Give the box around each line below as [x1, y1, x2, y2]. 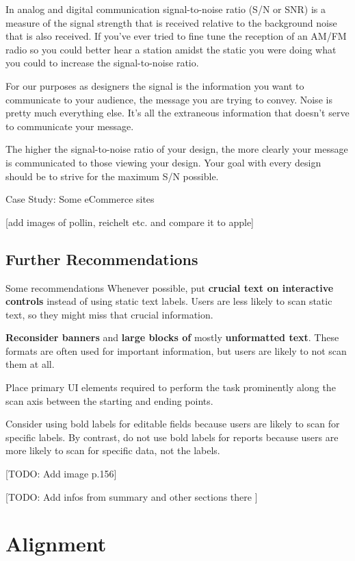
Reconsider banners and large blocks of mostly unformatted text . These [5, 330, 339, 345]
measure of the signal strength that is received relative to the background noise [5, 15, 337, 29]
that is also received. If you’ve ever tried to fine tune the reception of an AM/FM [5, 29, 347, 43]
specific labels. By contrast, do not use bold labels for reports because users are [5, 429, 339, 444]
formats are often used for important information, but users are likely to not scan [5, 343, 347, 358]
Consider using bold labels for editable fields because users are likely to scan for [5, 416, 340, 431]
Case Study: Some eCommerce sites [5, 192, 155, 206]
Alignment [5, 529, 107, 558]
